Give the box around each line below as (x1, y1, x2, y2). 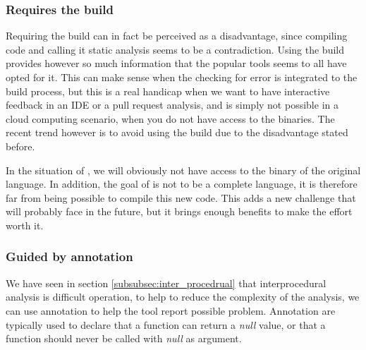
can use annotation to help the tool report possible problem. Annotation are (6, 303, 336, 318)
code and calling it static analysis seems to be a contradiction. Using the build (6, 42, 344, 56)
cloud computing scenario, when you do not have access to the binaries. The (6, 111, 335, 126)
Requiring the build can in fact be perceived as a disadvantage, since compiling (6, 28, 348, 43)
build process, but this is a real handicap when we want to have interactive (6, 83, 330, 98)
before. (6, 138, 35, 153)
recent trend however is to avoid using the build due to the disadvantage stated (6, 125, 348, 140)
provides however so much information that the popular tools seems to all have (6, 56, 347, 71)
